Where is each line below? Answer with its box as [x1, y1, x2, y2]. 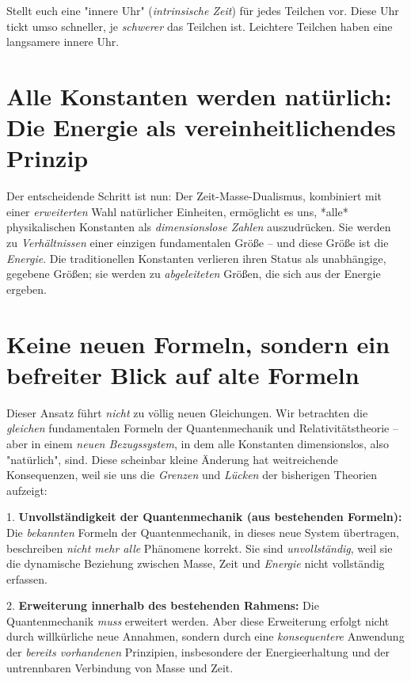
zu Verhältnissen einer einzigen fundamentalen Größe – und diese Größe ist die [6, 234, 389, 251]
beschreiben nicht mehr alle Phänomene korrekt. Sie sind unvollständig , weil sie [6, 539, 393, 556]
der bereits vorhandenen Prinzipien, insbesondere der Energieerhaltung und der [6, 644, 390, 660]
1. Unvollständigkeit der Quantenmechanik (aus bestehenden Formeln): [6, 508, 402, 525]
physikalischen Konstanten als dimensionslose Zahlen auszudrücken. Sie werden [6, 219, 391, 235]
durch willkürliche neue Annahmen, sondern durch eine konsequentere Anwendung [6, 628, 405, 645]
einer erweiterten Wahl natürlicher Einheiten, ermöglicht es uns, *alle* [6, 203, 348, 219]
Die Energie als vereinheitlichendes [6, 111, 396, 143]
